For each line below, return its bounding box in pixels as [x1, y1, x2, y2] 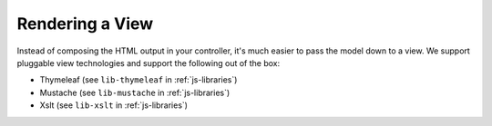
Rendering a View [16, 14, 154, 34]
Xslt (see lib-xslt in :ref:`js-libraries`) [39, 100, 189, 111]
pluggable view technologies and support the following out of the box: [16, 57, 281, 68]
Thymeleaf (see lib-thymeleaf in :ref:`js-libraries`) [39, 74, 238, 85]
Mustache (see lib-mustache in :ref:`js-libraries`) [39, 87, 231, 98]
